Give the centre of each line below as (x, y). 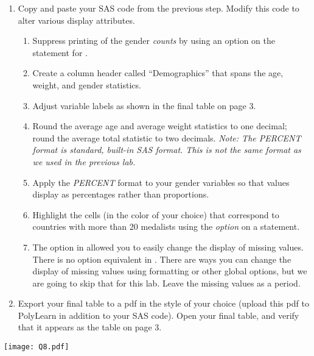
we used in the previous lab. (84, 161)
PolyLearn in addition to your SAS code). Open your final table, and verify (159, 315)
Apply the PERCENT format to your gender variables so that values (161, 182)
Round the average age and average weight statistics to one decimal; (160, 126)
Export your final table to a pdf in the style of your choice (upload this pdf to (163, 303)
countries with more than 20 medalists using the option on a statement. (166, 226)
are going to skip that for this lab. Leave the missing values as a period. (166, 283)
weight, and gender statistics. (87, 84)
